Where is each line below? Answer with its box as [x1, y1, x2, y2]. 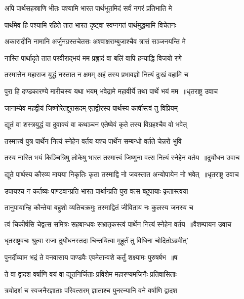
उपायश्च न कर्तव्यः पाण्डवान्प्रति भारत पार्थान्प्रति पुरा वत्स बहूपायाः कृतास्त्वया [4, 185, 188, 196]
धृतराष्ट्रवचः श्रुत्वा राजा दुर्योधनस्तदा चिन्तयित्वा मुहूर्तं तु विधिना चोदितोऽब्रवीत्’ [4, 235, 189, 246]
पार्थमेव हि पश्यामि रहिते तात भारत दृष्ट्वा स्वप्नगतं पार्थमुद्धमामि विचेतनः [4, 19, 176, 30]
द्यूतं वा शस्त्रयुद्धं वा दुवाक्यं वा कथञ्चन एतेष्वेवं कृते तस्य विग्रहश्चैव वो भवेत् [4, 119, 187, 129]
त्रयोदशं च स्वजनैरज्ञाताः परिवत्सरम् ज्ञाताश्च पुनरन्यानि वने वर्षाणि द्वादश [4, 285, 177, 296]
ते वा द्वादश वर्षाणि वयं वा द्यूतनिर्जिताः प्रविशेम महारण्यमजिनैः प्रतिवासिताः [4, 268, 177, 279]
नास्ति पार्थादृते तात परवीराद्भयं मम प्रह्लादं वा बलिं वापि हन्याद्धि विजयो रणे [4, 52, 182, 63]
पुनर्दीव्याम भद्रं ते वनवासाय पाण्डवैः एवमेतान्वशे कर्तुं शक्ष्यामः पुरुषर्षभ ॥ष [4, 252, 178, 262]
